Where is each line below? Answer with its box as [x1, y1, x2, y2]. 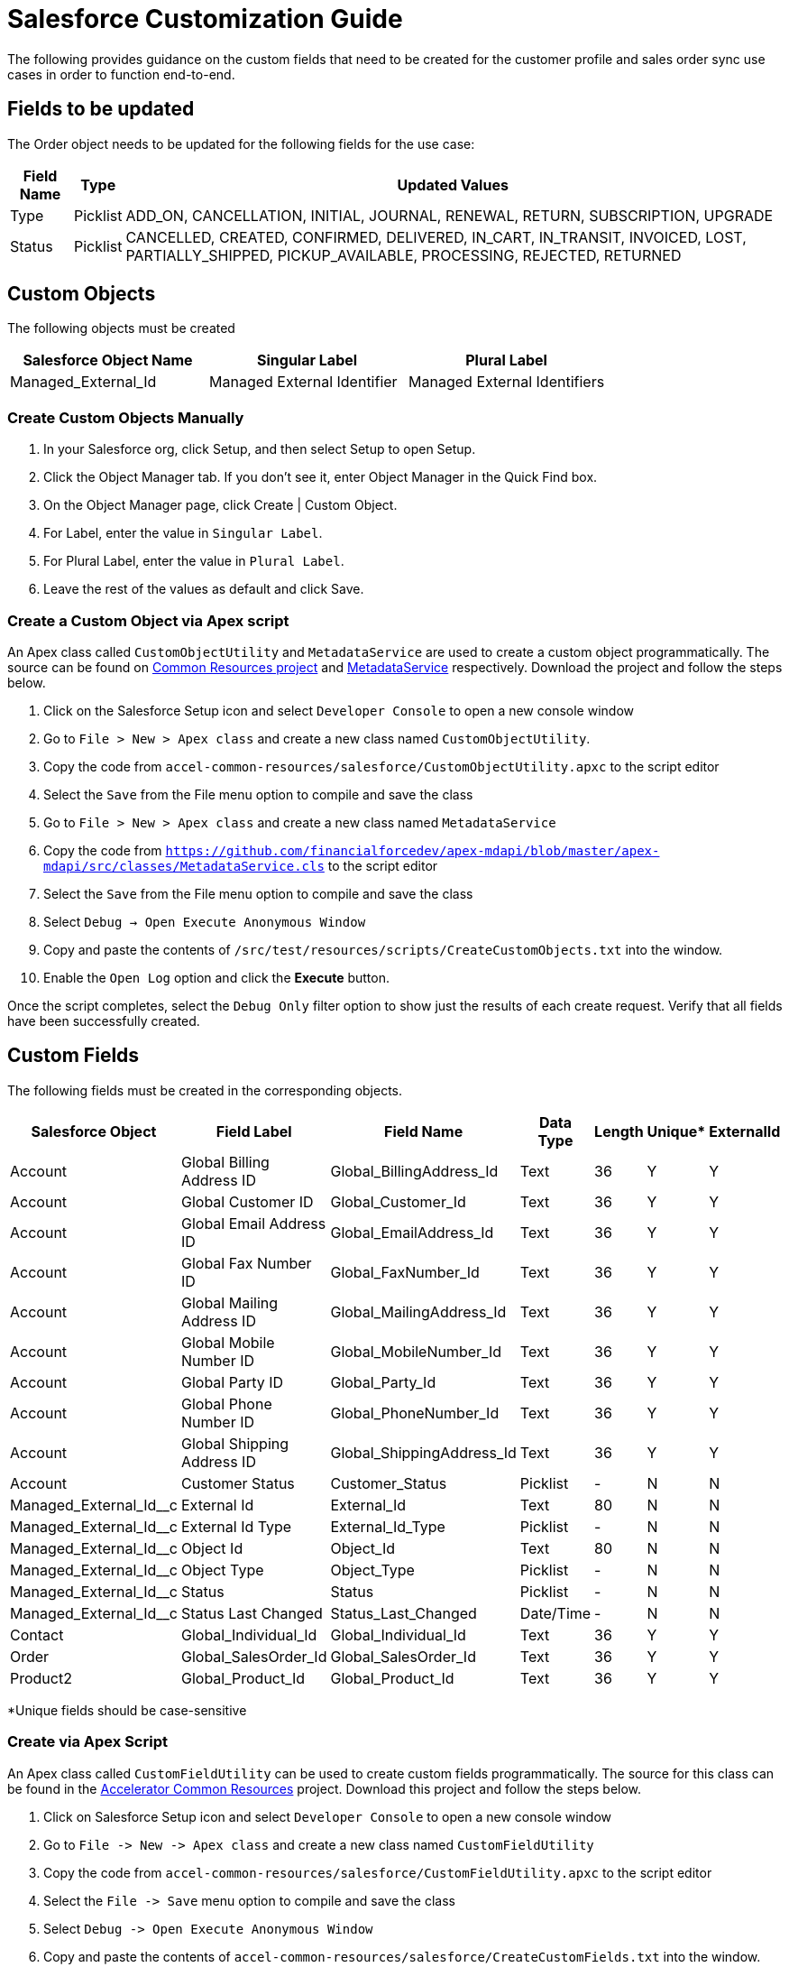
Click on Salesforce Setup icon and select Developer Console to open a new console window [43, 1808, 612, 1824]
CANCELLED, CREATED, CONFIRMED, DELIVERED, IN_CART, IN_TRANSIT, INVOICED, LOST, [125, 227, 747, 246]
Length [594, 1122, 644, 1140]
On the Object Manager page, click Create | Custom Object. [43, 497, 398, 513]
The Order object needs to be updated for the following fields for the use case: [7, 135, 475, 152]
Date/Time [519, 1603, 592, 1622]
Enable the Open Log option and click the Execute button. [43, 969, 390, 985]
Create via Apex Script [7, 1732, 168, 1751]
